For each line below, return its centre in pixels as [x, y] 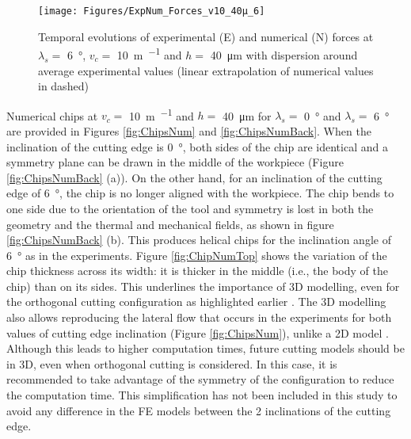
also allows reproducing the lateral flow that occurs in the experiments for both [199, 317]
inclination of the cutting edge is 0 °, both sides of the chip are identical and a [197, 146]
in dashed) [63, 86]
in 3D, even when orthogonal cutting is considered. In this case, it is [172, 363]
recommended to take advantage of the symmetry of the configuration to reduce [200, 379]
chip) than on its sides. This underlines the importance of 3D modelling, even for [203, 286]
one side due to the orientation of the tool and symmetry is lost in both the [190, 208]
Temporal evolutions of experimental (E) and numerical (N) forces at [206, 36]
